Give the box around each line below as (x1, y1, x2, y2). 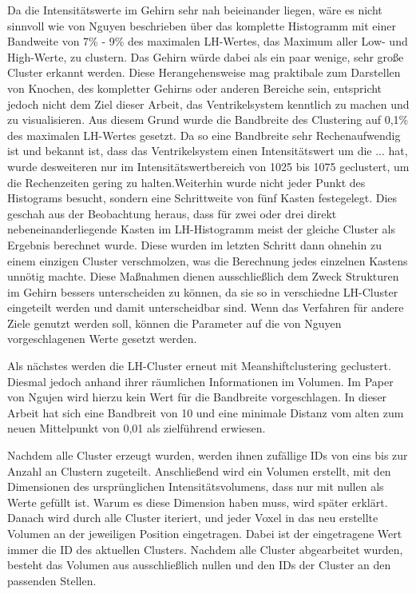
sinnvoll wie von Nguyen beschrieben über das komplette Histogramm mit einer (7, 17, 396, 34)
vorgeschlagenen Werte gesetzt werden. (7, 330, 197, 347)
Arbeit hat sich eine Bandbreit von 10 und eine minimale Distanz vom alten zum (7, 404, 404, 421)
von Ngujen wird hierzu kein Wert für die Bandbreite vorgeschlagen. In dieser (7, 389, 387, 405)
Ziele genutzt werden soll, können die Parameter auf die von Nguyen (7, 314, 342, 331)
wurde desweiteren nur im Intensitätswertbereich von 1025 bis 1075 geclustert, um (7, 157, 410, 174)
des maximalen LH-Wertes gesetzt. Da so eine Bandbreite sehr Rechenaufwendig (7, 126, 401, 143)
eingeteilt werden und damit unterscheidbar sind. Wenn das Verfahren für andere (7, 299, 404, 316)
